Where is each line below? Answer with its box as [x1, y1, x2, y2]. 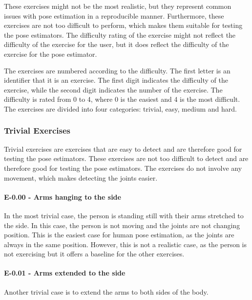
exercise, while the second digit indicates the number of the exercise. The [4, 84, 223, 94]
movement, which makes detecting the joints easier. [4, 172, 158, 183]
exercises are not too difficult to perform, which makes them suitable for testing [4, 20, 243, 30]
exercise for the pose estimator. [4, 48, 97, 59]
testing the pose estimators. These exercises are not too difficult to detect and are [4, 153, 249, 163]
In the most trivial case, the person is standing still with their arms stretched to [4, 210, 244, 220]
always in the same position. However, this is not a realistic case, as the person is [4, 239, 247, 249]
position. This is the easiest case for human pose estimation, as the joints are [4, 230, 234, 240]
